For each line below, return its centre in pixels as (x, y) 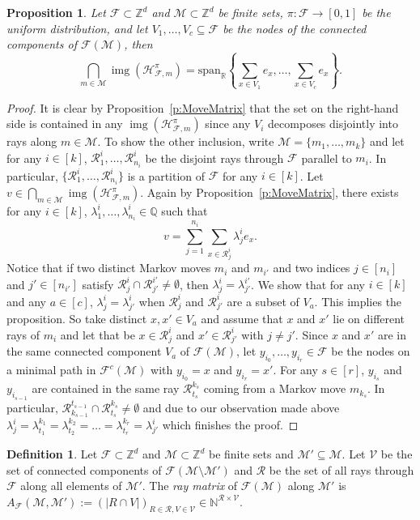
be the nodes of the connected (295, 28)
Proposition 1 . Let (56, 12)
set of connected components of (84, 469)
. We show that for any (308, 284)
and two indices (312, 268)
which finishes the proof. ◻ (230, 425)
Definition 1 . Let (52, 454)
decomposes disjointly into (333, 124)
